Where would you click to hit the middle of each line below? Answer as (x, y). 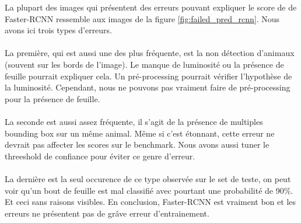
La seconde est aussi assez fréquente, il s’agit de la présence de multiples (134, 121)
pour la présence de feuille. (52, 98)
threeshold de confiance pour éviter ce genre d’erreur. (100, 156)
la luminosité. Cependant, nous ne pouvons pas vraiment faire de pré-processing (148, 87)
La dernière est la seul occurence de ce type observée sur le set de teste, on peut (148, 178)
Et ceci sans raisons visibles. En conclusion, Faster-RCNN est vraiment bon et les (150, 202)
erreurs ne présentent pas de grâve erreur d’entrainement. (107, 213)
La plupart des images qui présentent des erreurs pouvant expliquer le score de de (151, 7)
